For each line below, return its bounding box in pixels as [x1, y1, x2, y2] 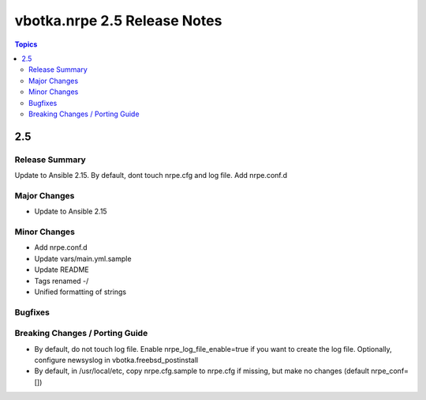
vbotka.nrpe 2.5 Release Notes [14, 12, 222, 29]
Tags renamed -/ [34, 276, 89, 285]
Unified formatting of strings [34, 287, 126, 296]
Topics [14, 40, 38, 49]
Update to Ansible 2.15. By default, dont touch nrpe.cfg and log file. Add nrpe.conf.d [14, 171, 288, 180]
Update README [34, 265, 90, 274]
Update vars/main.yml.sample [34, 254, 132, 263]
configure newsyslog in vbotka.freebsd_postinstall [34, 355, 199, 364]
